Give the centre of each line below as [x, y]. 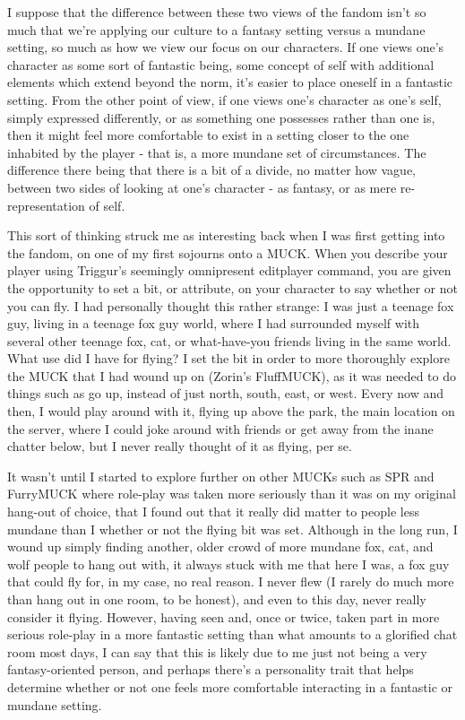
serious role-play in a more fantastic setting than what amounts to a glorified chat [232, 634]
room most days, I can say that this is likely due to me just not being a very [217, 651]
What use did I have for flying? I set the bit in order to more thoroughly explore [228, 358]
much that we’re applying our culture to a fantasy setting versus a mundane [216, 29]
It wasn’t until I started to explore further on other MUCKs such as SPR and [221, 476]
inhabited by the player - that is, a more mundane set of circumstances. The [217, 152]
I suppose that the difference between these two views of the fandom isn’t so [217, 12]
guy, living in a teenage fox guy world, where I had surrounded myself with [214, 323]
